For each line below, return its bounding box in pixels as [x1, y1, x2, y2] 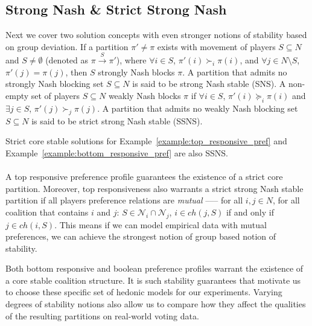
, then [65, 65, 88, 78]
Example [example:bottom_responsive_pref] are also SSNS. [5, 146, 228, 159]
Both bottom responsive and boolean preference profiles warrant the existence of [5, 262, 304, 275]
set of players [31, 89, 80, 101]
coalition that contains [5, 205, 89, 218]
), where [116, 54, 147, 66]
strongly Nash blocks [98, 65, 175, 78]
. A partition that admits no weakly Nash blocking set [97, 101, 298, 114]
